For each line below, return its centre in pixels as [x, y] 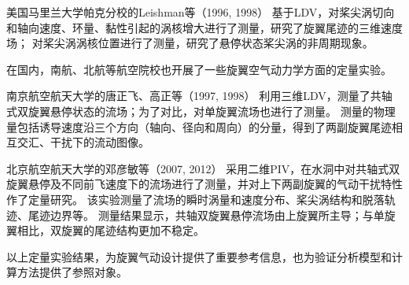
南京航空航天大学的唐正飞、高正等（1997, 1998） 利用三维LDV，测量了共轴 [199, 96]
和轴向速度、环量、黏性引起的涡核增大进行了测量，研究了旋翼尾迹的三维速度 [204, 27]
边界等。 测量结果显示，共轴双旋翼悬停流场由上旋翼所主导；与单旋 [223, 215]
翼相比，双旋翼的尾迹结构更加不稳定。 [105, 230]
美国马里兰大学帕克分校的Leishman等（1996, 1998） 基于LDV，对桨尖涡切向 [201, 12]
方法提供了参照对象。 [72, 272]
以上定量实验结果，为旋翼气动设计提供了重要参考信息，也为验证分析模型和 [199, 256]
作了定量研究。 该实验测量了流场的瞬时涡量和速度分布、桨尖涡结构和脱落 [195, 199]
